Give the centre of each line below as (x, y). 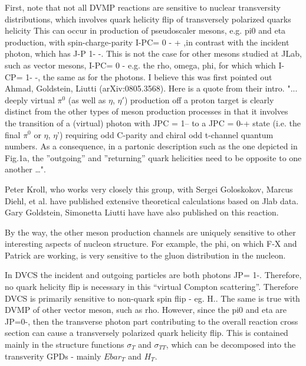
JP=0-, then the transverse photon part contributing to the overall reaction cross (152, 321)
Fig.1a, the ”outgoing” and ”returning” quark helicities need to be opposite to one (153, 157)
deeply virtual (30, 99)
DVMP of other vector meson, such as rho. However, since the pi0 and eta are (146, 310)
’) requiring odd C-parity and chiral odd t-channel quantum (165, 134)
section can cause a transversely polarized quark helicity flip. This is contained (147, 333)
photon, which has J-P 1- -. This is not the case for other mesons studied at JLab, (153, 53)
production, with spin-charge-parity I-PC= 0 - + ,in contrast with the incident (147, 42)
